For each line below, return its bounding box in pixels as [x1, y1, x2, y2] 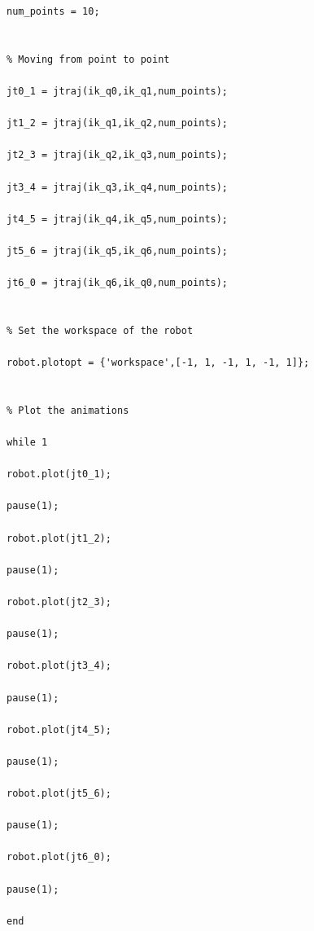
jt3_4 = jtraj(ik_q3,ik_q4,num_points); [7, 181, 229, 193]
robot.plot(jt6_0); [7, 851, 111, 863]
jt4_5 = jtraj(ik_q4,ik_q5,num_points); [7, 213, 229, 225]
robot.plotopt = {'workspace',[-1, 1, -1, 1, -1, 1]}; [7, 357, 310, 369]
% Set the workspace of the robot [7, 324, 194, 336]
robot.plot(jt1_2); [7, 532, 111, 544]
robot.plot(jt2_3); [7, 595, 111, 608]
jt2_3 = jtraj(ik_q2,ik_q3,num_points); [7, 149, 229, 161]
